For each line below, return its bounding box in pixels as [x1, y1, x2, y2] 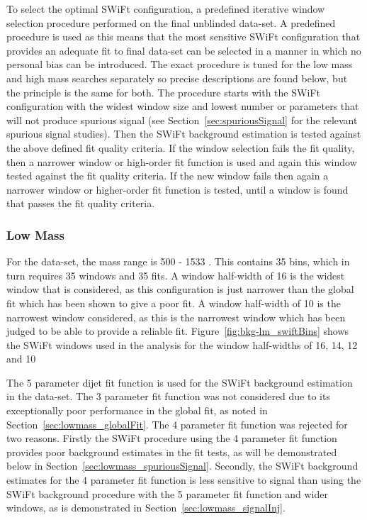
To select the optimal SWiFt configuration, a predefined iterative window [6, 1, 325, 16]
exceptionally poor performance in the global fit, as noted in [6, 403, 268, 418]
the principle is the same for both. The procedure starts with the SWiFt [6, 84, 320, 99]
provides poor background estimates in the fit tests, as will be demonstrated [6, 444, 337, 459]
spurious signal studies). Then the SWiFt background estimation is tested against [6, 126, 361, 141]
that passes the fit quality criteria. [6, 196, 155, 211]
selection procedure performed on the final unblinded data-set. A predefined [6, 15, 336, 30]
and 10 [6, 351, 36, 366]
